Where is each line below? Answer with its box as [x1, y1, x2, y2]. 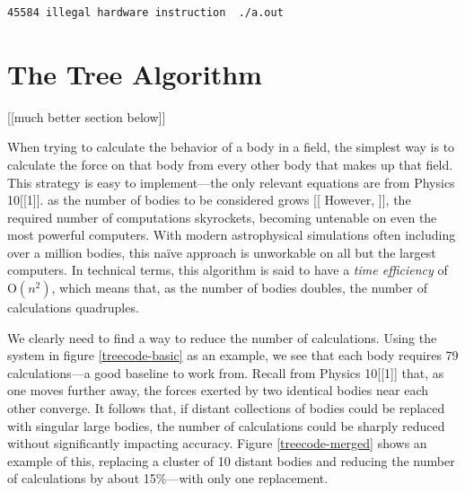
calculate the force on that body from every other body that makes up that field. [7, 154, 453, 173]
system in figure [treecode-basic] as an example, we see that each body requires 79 [7, 346, 459, 365]
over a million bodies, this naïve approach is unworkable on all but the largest [7, 242, 436, 261]
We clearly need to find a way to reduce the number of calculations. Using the [7, 328, 437, 347]
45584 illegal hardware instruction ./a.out [7, 6, 284, 19]
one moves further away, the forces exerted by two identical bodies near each [7, 381, 428, 400]
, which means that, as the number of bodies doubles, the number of [51, 278, 427, 297]
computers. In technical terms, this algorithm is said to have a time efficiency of [7, 260, 448, 279]
